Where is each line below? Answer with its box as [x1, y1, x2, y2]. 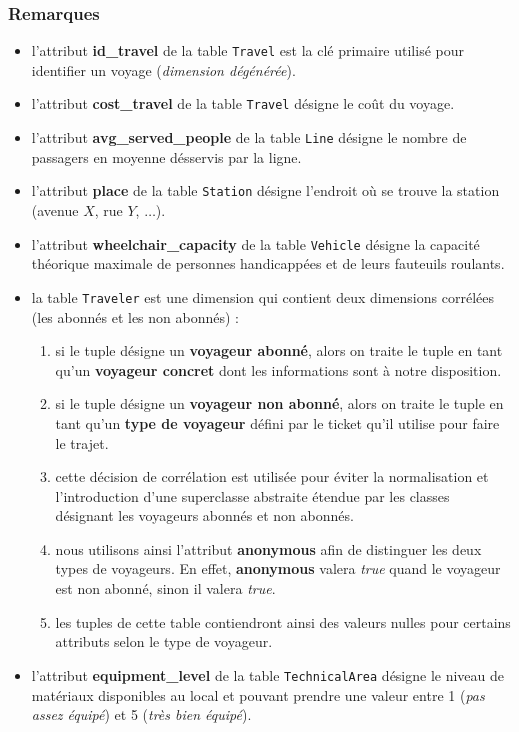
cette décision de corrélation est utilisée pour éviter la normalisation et [55, 466, 489, 487]
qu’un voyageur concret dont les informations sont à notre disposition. [55, 359, 502, 380]
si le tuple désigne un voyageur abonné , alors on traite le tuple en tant [55, 340, 503, 361]
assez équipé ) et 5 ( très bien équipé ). [31, 704, 252, 725]
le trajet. [55, 432, 109, 453]
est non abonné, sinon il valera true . [55, 578, 276, 599]
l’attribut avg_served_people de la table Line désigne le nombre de [31, 127, 467, 148]
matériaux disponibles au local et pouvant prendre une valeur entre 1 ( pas [31, 684, 485, 705]
